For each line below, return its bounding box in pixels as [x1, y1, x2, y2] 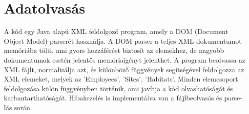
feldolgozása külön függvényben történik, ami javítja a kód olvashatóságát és [4, 83, 233, 93]
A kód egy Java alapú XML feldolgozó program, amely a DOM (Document [4, 26, 228, 36]
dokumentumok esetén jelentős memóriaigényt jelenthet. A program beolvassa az [4, 54, 246, 65]
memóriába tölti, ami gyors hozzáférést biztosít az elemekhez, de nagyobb [4, 45, 224, 55]
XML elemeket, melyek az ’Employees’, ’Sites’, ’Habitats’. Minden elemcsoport [4, 74, 238, 84]
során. [14, 102, 32, 112]
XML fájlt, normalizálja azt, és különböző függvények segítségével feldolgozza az [4, 64, 244, 74]
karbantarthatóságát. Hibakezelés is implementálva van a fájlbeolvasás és [4, 93, 222, 103]
